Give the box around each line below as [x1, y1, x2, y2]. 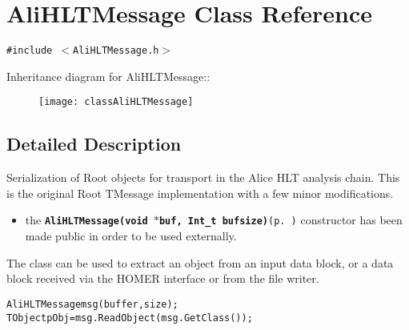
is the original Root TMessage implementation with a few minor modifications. [6, 184, 394, 201]
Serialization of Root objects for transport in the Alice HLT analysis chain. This [6, 169, 400, 186]
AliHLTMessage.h [73, 45, 159, 57]
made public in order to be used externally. [25, 227, 237, 244]
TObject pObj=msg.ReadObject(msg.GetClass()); [6, 312, 253, 324]
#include [6, 45, 53, 57]
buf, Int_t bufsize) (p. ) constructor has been [158, 211, 403, 228]
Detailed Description [6, 131, 182, 156]
